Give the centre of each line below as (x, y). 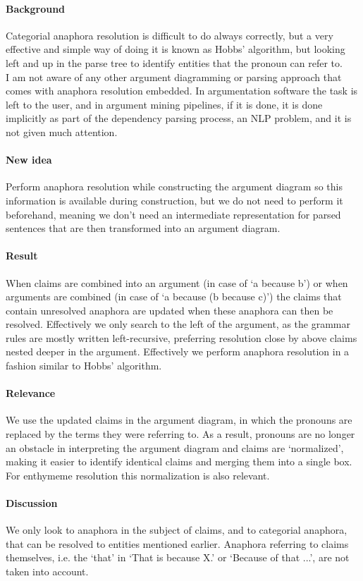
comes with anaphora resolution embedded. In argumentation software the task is (182, 91)
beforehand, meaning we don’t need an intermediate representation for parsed (173, 214)
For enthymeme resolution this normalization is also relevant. (138, 475)
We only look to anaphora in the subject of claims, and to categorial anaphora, (177, 530)
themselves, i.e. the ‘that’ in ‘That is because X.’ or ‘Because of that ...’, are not (178, 557)
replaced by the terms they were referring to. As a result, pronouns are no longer (180, 434)
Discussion (32, 503)
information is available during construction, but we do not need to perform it (174, 200)
